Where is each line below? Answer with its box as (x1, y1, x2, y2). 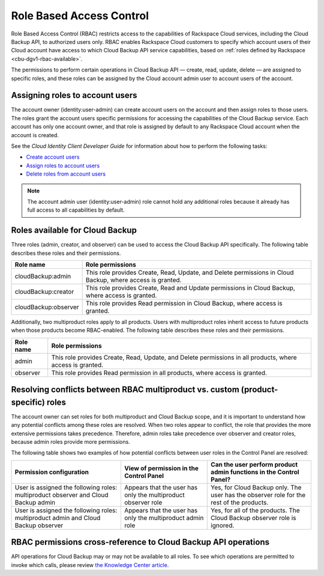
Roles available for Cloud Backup (11, 225, 137, 236)
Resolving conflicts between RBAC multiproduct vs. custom (11, 385, 239, 395)
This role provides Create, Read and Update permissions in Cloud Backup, (85, 284, 295, 292)
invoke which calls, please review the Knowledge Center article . (11, 561, 169, 568)
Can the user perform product (211, 460, 298, 468)
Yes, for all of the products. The (211, 506, 300, 514)
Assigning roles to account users (11, 90, 137, 100)
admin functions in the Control (211, 468, 299, 476)
